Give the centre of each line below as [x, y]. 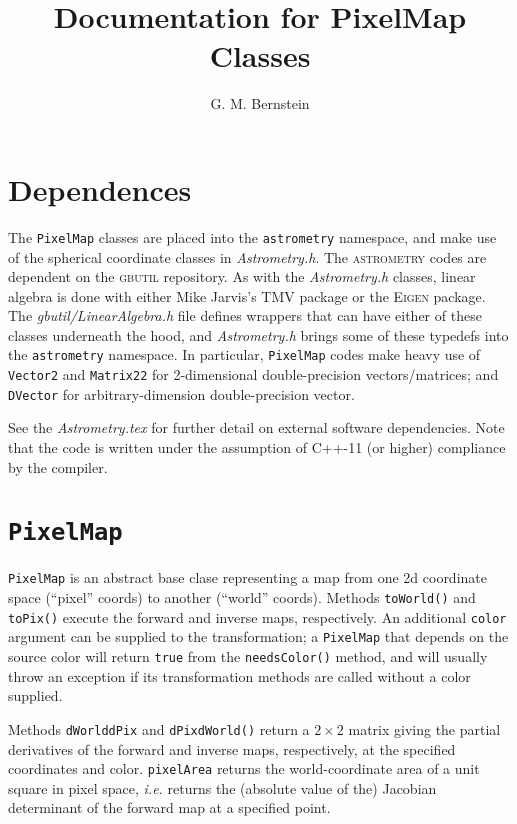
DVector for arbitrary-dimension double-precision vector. [181, 393]
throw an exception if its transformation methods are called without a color [239, 675]
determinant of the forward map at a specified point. [169, 807]
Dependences [100, 188]
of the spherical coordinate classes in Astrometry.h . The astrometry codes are [247, 256]
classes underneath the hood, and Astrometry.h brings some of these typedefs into [258, 334]
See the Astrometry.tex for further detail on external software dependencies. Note [256, 427]
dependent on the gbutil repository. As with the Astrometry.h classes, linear [242, 276]
